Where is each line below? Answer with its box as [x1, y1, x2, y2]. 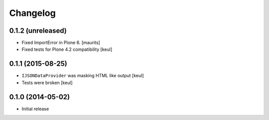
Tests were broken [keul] [21, 80, 73, 86]
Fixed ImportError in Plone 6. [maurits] [21, 40, 101, 46]
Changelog [9, 7, 56, 18]
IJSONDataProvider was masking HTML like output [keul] [21, 73, 144, 79]
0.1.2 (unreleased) [9, 26, 67, 35]
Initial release [21, 106, 49, 112]
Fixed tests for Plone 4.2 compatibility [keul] [21, 46, 112, 52]
